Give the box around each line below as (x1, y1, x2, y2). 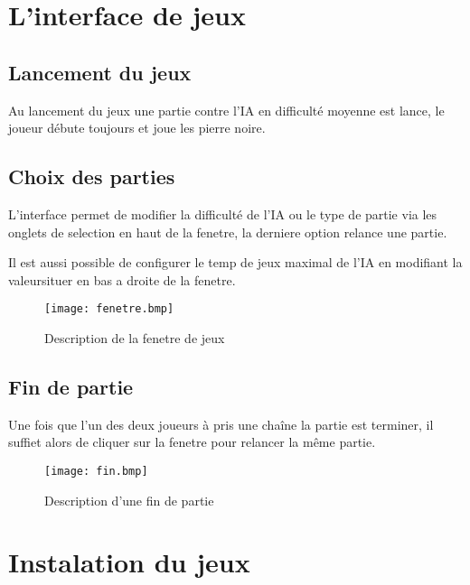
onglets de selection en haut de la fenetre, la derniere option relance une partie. (8, 222, 447, 241)
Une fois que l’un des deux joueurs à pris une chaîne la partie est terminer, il (8, 414, 434, 433)
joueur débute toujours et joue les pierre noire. (8, 118, 266, 137)
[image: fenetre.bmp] (44, 302, 174, 316)
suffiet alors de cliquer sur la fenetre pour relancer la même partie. (8, 432, 376, 451)
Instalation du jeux (8, 543, 250, 580)
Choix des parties (8, 162, 175, 190)
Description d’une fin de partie (44, 490, 214, 509)
